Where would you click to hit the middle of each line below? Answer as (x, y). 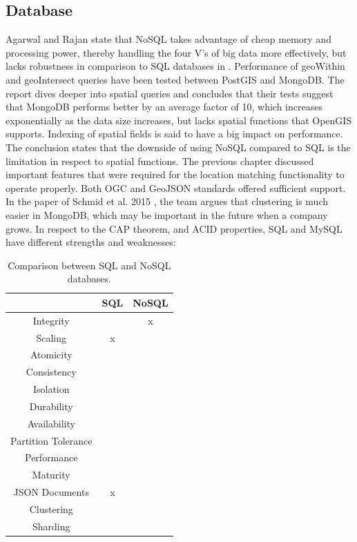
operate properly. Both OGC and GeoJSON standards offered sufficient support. (176, 187)
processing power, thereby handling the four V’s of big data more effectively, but (176, 52)
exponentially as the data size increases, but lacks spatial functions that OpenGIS (179, 120)
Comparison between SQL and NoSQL (89, 265)
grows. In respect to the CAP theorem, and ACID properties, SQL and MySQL (174, 228)
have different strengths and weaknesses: (91, 242)
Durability (51, 406)
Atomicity (51, 355)
